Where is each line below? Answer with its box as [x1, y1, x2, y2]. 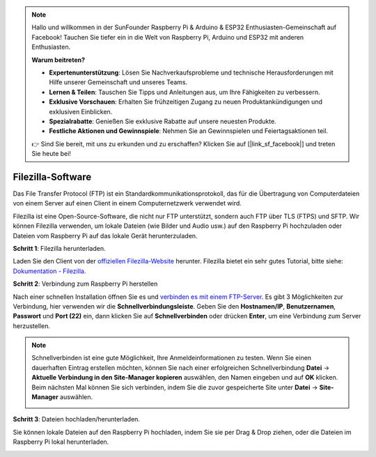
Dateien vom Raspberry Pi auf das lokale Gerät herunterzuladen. [13, 231, 198, 240]
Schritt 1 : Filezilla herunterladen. [13, 244, 106, 252]
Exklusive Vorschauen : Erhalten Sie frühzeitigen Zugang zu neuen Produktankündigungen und [49, 98, 323, 106]
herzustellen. [13, 321, 50, 330]
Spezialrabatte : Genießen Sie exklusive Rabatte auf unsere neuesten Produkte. [49, 117, 276, 125]
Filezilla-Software [13, 171, 92, 183]
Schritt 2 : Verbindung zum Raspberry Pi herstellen [13, 279, 158, 288]
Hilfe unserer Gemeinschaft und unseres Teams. [49, 78, 188, 86]
